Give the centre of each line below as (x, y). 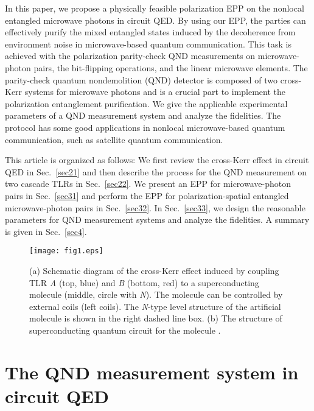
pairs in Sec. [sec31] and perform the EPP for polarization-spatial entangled (147, 195)
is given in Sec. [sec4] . (46, 231)
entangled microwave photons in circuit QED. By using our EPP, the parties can (155, 20)
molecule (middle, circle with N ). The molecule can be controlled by (156, 294)
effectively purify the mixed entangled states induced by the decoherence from (150, 32)
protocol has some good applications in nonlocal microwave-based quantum (145, 127)
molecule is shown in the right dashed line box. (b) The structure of (156, 318)
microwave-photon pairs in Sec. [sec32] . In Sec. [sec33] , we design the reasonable (155, 207)
